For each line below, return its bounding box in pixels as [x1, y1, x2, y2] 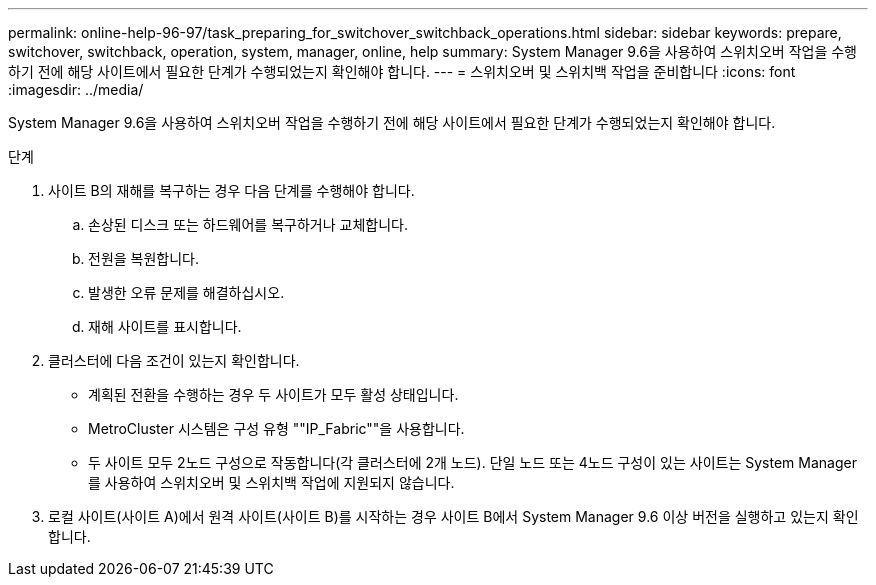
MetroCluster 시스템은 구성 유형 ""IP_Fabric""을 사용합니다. [88, 420, 465, 437]
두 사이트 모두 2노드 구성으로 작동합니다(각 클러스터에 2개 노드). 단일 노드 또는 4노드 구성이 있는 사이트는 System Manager [88, 454, 857, 471]
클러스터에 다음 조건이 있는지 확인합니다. [48, 352, 300, 369]
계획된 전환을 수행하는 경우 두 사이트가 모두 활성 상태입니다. [88, 386, 459, 403]
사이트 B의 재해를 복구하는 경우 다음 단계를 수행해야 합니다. [48, 182, 415, 199]
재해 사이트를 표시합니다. [88, 318, 242, 335]
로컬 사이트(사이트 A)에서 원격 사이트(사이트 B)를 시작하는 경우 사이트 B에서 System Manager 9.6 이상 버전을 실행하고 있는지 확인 [48, 508, 859, 525]
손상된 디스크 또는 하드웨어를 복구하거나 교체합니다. [88, 216, 408, 233]
